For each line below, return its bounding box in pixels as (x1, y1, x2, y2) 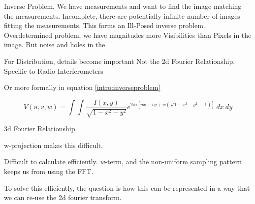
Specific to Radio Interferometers (4, 65, 103, 76)
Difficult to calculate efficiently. (4, 156, 98, 167)
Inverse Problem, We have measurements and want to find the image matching (4, 1, 242, 11)
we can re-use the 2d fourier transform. (4, 192, 122, 203)
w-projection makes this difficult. (4, 140, 103, 150)
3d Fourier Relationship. (4, 123, 77, 134)
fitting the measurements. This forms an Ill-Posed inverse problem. (4, 20, 205, 30)
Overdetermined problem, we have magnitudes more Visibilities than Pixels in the (4, 29, 252, 40)
